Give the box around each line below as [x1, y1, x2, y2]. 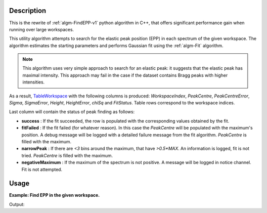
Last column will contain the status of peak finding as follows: [9, 109, 135, 115]
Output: [9, 201, 25, 207]
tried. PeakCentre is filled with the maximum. [21, 152, 113, 158]
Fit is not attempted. [21, 166, 63, 172]
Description [9, 6, 46, 15]
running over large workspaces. [9, 26, 74, 32]
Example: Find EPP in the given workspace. [9, 192, 100, 198]
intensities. [22, 79, 44, 85]
